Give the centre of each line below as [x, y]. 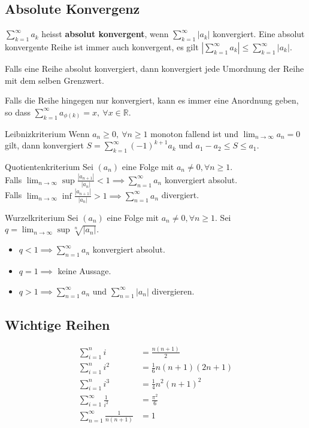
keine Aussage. [84, 270]
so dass [18, 112]
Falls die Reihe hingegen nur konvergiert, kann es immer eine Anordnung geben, [152, 100]
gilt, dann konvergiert [44, 145]
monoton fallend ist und [194, 133]
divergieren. [173, 291]
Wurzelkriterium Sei [42, 217]
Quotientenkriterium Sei [49, 166]
